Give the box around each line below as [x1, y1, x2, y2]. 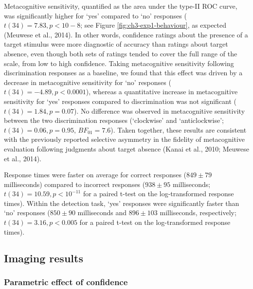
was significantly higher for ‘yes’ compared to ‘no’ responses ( [4, 10, 187, 20]
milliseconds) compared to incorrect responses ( [4, 179, 145, 189]
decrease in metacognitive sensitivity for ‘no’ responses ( [4, 77, 171, 87]
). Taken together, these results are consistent [110, 124, 247, 135]
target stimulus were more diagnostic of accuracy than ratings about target [4, 39, 228, 49]
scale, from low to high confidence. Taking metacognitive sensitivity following [4, 58, 234, 68]
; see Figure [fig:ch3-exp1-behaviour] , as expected [80, 20, 227, 30]
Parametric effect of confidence [4, 275, 128, 288]
